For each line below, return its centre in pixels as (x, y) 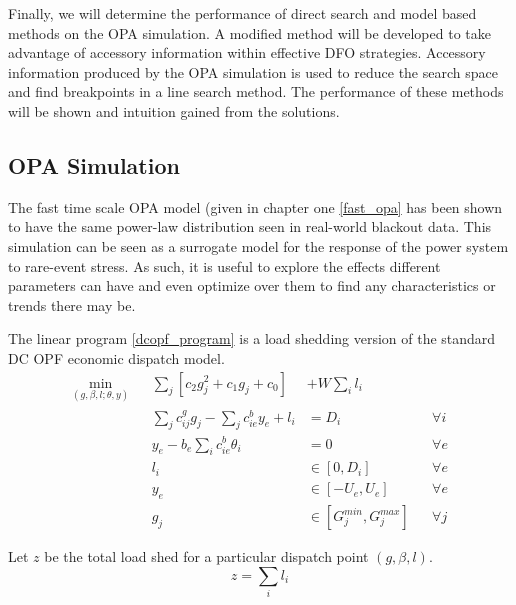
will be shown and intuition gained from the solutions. (174, 110)
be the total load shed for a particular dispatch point (206, 556)
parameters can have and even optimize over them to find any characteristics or (252, 285)
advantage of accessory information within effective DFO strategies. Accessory (247, 52)
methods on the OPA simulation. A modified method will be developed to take (249, 32)
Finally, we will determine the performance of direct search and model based (242, 13)
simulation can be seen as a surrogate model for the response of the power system (258, 245)
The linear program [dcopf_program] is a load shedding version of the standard (252, 338)
